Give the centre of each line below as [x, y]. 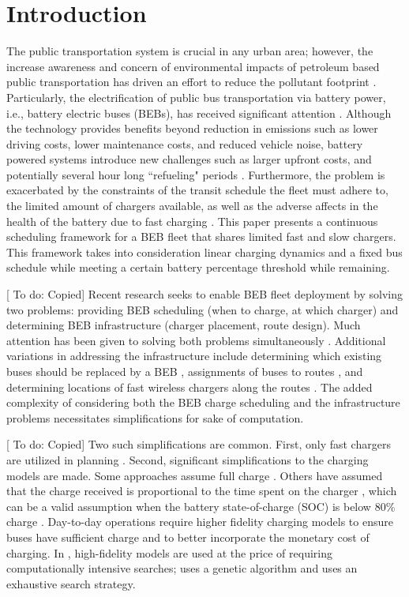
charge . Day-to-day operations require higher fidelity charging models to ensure [200, 522]
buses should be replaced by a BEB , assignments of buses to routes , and [185, 371]
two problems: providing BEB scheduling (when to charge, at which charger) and [203, 309]
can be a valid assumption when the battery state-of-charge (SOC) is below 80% [201, 506]
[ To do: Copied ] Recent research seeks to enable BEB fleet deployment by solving [205, 294]
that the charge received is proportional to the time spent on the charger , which [202, 491]
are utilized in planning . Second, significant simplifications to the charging [188, 459]
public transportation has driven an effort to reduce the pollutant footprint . [191, 82]
